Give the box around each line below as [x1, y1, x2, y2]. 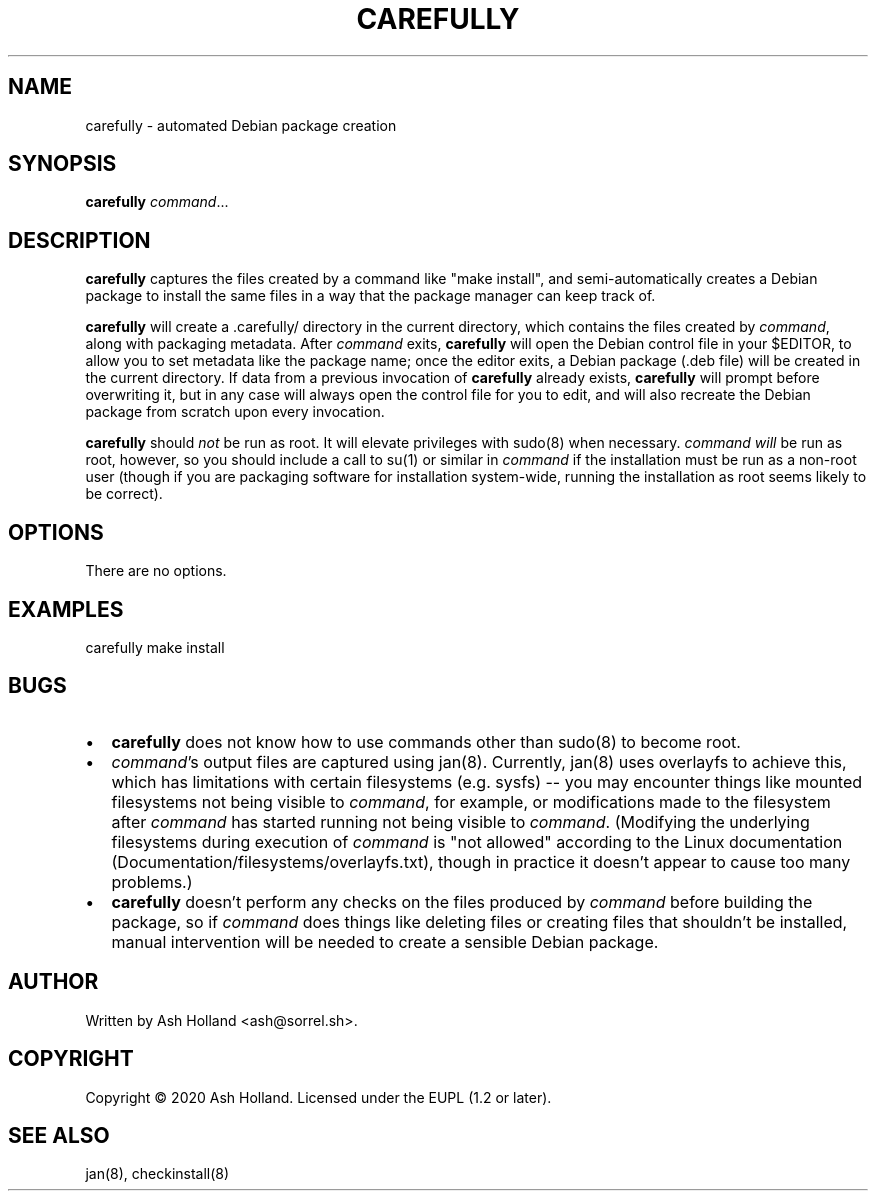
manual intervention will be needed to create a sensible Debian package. [111, 931, 659, 952]
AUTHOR [8, 969, 99, 995]
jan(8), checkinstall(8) [85, 1165, 230, 1183]
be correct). [85, 485, 163, 503]
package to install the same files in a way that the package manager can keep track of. [85, 287, 656, 305]
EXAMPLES [8, 596, 124, 622]
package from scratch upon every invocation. [85, 403, 385, 421]
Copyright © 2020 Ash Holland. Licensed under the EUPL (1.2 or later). [85, 1088, 552, 1106]
